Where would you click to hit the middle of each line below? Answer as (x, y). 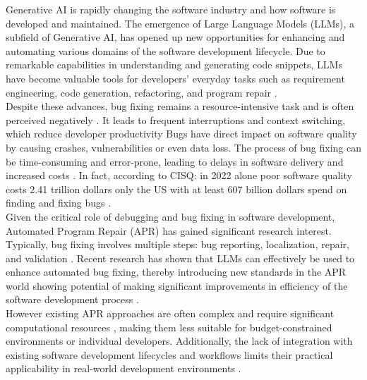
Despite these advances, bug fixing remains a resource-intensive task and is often (180, 106)
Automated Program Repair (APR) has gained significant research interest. (169, 230)
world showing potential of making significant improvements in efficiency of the (177, 285)
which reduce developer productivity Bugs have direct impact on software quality (181, 134)
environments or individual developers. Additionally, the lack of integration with (179, 341)
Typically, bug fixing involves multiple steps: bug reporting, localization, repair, (178, 244)
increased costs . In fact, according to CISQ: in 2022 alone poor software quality (179, 175)
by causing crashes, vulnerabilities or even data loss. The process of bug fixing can (183, 147)
